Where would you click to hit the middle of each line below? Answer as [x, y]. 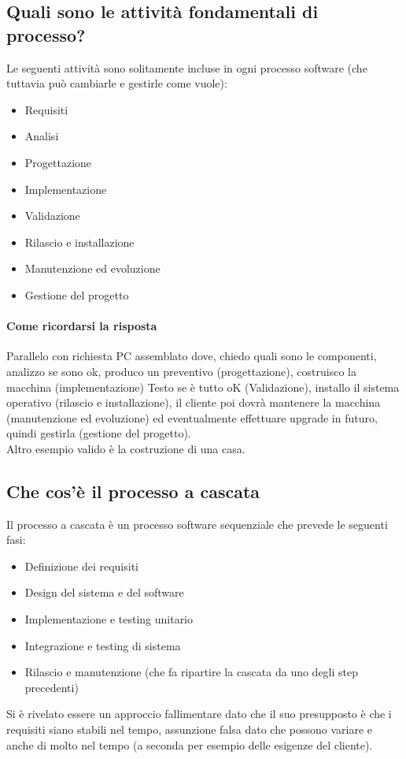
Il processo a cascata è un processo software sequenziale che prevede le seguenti [197, 524]
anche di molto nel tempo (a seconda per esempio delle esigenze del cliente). [190, 744]
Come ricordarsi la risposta [82, 326]
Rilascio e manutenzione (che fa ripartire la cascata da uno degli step [192, 672]
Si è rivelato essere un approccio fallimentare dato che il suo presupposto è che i [199, 714]
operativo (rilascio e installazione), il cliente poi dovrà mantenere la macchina [194, 402]
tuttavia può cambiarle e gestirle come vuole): [117, 83]
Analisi [42, 136]
